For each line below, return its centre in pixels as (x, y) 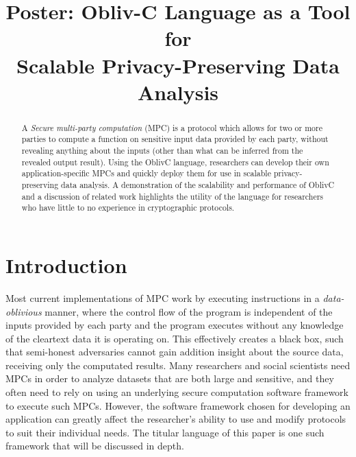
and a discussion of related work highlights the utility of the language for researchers (173, 196)
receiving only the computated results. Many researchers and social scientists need (178, 365)
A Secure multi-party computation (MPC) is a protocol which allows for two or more (172, 127)
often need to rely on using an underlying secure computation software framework (177, 392)
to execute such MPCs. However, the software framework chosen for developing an (178, 405)
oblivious (24, 311)
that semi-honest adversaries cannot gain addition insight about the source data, (175, 352)
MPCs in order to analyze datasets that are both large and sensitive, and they (170, 378)
